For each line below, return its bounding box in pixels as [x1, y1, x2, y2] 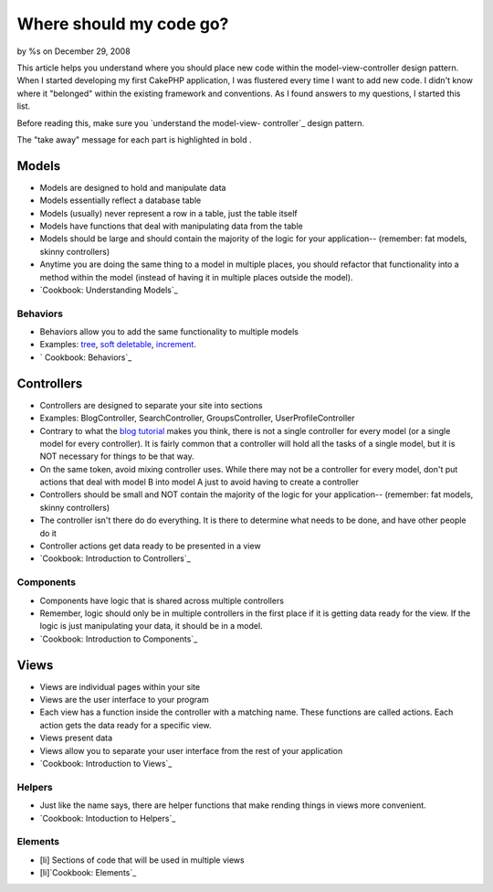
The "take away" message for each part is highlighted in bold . [16, 133, 252, 145]
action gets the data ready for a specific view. [39, 719, 212, 730]
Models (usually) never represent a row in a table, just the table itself [39, 207, 299, 218]
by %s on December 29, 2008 [16, 46, 131, 57]
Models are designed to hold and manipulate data [39, 182, 226, 193]
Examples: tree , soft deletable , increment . [39, 339, 196, 350]
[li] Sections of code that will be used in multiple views [39, 855, 246, 865]
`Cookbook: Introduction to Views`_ [39, 759, 173, 769]
